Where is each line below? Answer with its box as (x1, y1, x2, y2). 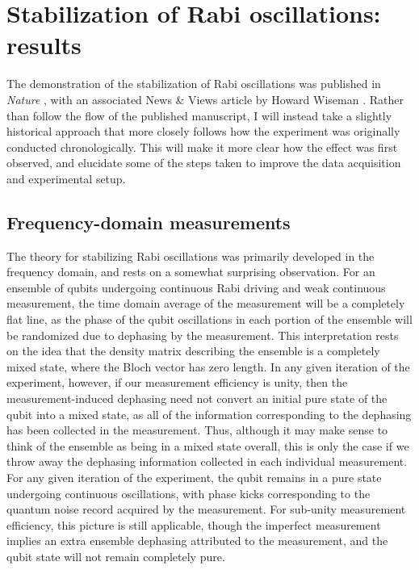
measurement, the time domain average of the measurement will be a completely (6, 295, 405, 312)
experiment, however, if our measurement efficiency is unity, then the (6, 374, 348, 391)
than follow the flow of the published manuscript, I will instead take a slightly (6, 107, 392, 124)
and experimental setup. (6, 170, 126, 187)
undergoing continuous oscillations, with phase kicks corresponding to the (6, 484, 371, 501)
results (6, 28, 82, 61)
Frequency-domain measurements (6, 209, 291, 234)
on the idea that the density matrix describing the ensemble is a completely (6, 342, 380, 359)
